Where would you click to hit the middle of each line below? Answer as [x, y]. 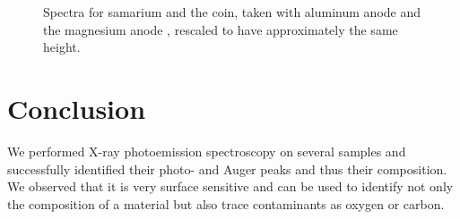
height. [62, 47]
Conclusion [77, 108]
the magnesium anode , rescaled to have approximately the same [221, 29]
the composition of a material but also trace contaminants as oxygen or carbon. [226, 203]
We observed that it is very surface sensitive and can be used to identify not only [230, 186]
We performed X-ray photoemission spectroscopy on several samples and [207, 151]
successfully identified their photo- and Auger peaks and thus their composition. [227, 168]
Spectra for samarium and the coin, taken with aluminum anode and [232, 12]
